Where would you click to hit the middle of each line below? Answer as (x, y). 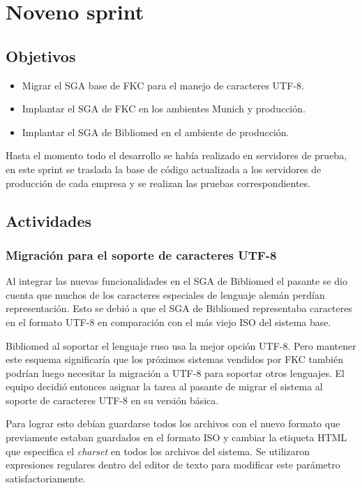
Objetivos (41, 56)
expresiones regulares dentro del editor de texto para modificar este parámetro (173, 465)
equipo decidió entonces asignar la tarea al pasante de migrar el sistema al (164, 386)
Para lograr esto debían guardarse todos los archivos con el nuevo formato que (173, 423)
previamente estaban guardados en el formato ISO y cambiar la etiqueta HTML (176, 437)
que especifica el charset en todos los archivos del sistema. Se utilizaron (158, 451)
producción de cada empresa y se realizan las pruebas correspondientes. (158, 183)
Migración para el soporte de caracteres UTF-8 (141, 254)
